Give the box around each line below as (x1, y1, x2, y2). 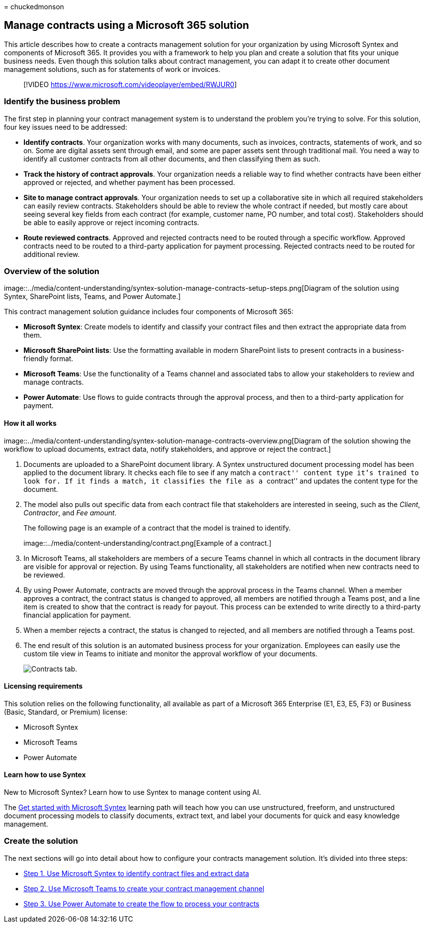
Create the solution (4, 836, 78, 846)
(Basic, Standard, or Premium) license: (4, 707, 128, 716)
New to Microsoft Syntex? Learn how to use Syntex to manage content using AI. (4, 788, 261, 796)
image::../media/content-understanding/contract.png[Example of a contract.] (23, 538, 271, 547)
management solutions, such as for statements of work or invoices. (4, 65, 221, 73)
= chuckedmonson (4, 2, 64, 11)
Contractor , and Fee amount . (23, 508, 117, 517)
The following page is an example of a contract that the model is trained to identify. (23, 523, 291, 532)
